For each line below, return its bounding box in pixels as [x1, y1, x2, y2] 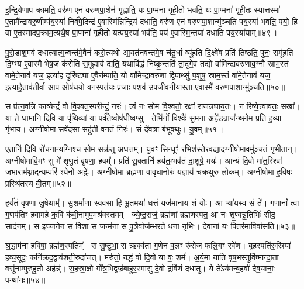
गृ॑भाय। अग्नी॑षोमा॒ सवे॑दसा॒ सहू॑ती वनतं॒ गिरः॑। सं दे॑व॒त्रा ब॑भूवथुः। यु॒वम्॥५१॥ [5, 123, 223, 135]
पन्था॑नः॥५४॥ [5, 273, 46, 285]
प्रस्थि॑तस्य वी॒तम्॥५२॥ [5, 177, 71, 189]
